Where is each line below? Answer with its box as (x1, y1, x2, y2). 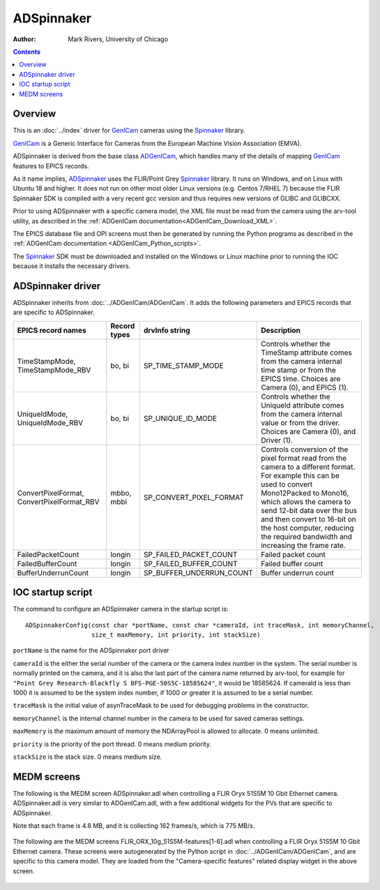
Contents (13, 47, 41, 56)
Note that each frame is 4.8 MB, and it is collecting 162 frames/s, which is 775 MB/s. (13, 822, 255, 830)
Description (260, 325, 301, 335)
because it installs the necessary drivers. (13, 262, 131, 270)
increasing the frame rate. (260, 540, 346, 550)
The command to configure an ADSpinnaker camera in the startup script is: (13, 605, 229, 614)
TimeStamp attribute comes (260, 348, 352, 357)
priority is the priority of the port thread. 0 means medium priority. (13, 740, 212, 748)
